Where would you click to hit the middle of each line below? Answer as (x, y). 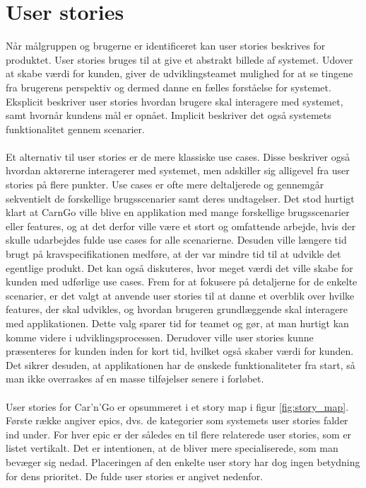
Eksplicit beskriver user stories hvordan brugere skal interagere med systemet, (175, 101)
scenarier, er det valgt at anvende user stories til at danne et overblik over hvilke (180, 295)
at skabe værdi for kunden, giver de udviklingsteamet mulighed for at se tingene (179, 73)
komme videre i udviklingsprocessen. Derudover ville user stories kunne (160, 337)
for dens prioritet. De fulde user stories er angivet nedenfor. (135, 476)
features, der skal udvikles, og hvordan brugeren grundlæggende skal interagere (177, 309)
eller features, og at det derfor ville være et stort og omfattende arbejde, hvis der (181, 226)
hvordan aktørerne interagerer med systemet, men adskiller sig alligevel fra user (178, 170)
